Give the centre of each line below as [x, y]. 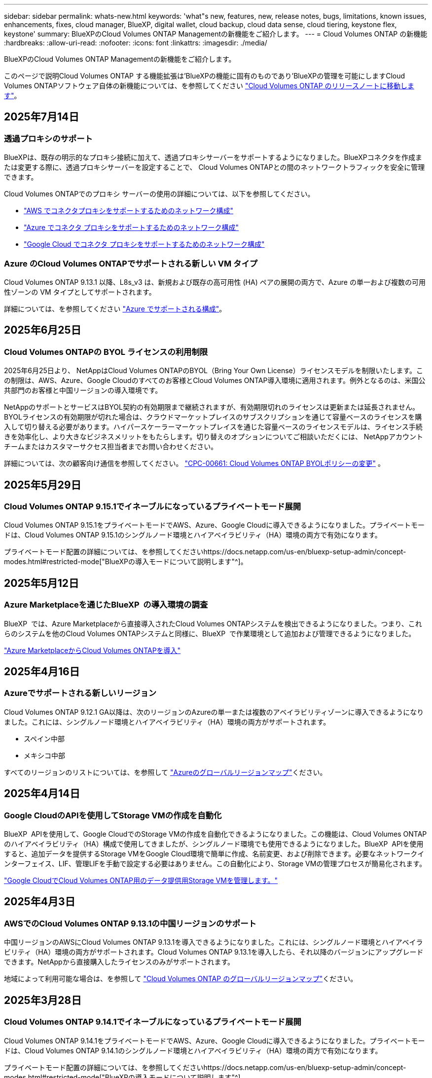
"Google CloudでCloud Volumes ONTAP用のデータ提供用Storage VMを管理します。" [141, 881]
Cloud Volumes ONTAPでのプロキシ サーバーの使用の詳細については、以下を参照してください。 [159, 194]
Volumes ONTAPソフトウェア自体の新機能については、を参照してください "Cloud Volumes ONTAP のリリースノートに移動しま [209, 86]
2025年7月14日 [42, 117]
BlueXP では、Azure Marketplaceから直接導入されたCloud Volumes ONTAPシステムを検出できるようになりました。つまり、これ [213, 623]
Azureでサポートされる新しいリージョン [80, 693]
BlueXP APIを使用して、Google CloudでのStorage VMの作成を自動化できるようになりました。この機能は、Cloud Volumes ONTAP [216, 834]
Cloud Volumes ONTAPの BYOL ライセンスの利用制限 [106, 352]
